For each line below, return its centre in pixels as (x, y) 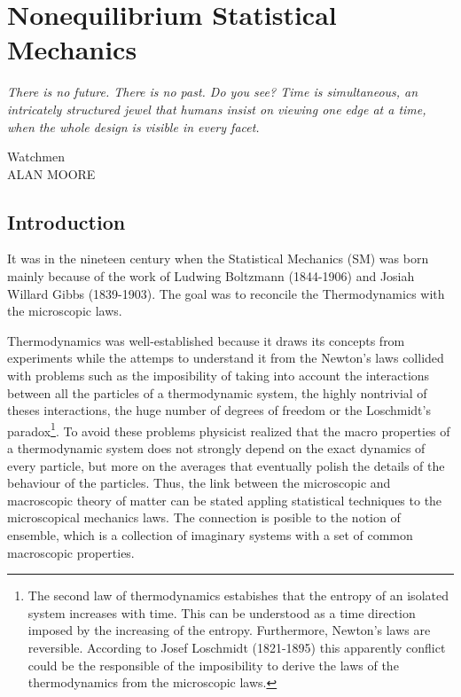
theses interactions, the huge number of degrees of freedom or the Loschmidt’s (219, 410)
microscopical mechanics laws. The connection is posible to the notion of (204, 517)
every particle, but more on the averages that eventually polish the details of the (226, 465)
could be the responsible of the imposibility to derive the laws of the (213, 665)
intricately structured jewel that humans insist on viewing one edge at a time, (217, 109)
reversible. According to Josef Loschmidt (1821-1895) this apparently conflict (237, 648)
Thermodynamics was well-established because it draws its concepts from (206, 340)
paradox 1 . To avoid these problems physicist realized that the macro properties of (229, 429)
